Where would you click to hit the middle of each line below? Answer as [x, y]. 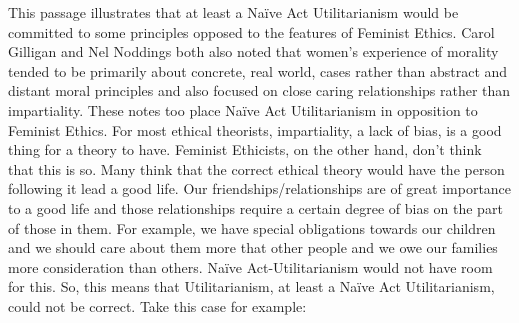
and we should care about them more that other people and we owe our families [253, 247]
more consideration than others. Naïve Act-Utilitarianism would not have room [250, 266]
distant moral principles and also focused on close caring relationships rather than [259, 90]
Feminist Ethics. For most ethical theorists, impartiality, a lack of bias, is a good [255, 129]
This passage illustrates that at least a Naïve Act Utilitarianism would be [233, 12]
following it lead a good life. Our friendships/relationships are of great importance [260, 188]
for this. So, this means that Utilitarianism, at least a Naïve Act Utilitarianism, [251, 286]
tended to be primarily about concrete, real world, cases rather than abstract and [258, 70]
